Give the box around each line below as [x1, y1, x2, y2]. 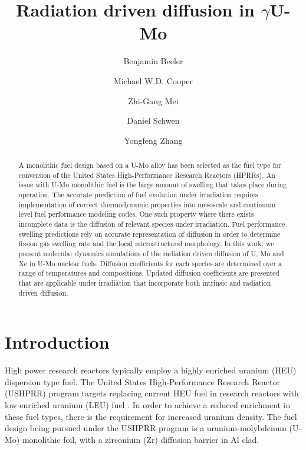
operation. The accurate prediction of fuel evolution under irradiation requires [18, 190, 258, 200]
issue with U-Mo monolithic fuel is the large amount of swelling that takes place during [18, 180, 287, 190]
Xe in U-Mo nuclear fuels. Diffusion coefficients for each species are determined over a [18, 258, 282, 268]
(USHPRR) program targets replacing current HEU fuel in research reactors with [5, 387, 299, 399]
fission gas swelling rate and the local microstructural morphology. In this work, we [18, 239, 274, 249]
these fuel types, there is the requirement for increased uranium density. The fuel [5, 410, 297, 422]
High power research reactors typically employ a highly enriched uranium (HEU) [5, 364, 297, 376]
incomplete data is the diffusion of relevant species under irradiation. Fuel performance [18, 219, 285, 229]
